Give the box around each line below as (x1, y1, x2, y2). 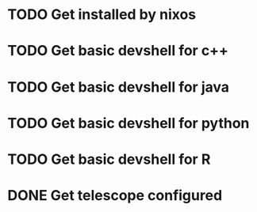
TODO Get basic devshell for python (7, 114, 250, 132)
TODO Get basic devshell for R (7, 150, 211, 168)
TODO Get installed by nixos (7, 6, 197, 24)
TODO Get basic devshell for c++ (7, 42, 229, 60)
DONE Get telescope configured (7, 187, 223, 205)
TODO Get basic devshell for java (7, 78, 230, 96)
